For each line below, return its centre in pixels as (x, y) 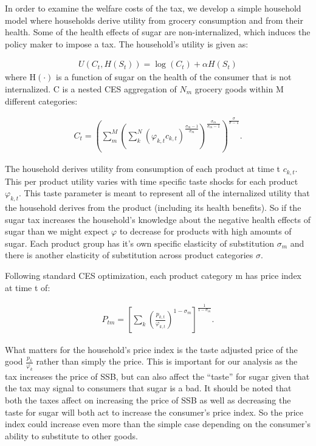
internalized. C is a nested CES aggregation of (91, 89)
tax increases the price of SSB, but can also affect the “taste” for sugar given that (157, 376)
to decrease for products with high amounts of (205, 231)
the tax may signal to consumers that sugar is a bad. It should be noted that (148, 388)
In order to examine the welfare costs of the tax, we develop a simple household (153, 8)
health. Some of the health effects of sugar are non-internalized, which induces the (158, 32)
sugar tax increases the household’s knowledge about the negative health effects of (158, 219)
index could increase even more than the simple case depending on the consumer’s (158, 424)
